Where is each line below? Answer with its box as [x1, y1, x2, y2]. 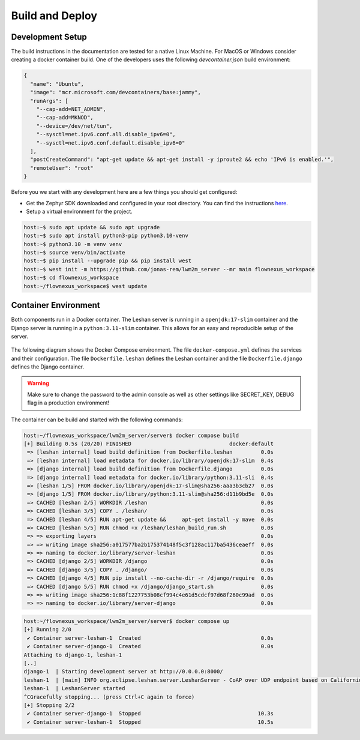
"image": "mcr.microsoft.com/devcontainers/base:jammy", [30, 89, 201, 96]
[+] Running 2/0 [23, 626, 72, 633]
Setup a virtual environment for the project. [26, 208, 133, 215]
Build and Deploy [11, 9, 98, 22]
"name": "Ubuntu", [30, 80, 84, 87]
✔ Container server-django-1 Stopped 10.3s [27, 710, 274, 717]
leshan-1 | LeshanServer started [23, 685, 125, 692]
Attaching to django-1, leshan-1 [23, 651, 122, 658]
